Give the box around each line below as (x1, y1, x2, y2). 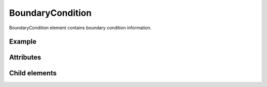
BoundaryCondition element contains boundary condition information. (9, 25, 152, 31)
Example (9, 38, 37, 46)
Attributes (9, 53, 42, 62)
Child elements (9, 69, 57, 78)
